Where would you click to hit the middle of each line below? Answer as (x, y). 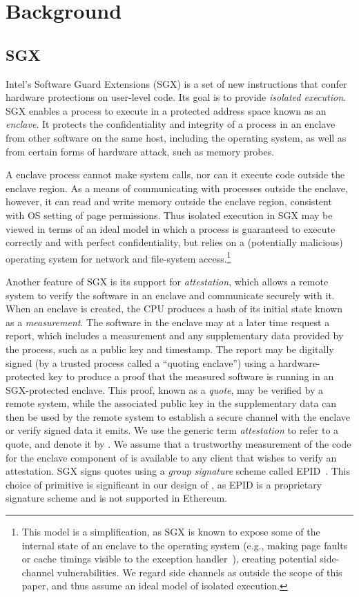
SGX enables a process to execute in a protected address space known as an (166, 110)
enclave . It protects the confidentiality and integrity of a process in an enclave (171, 124)
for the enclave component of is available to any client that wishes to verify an (171, 457)
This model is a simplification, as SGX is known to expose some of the (171, 532)
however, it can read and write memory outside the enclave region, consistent (169, 201)
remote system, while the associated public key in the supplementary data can (171, 403)
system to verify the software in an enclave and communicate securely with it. (170, 295)
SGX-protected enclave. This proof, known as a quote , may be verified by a (164, 389)
